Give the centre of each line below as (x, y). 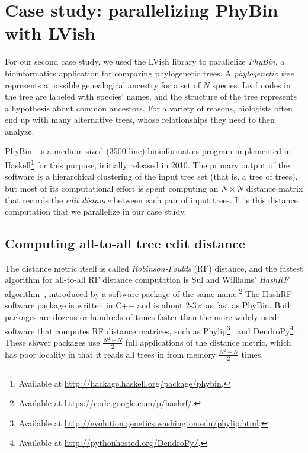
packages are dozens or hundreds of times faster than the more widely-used (141, 316)
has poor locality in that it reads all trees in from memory (110, 354)
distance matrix (275, 188)
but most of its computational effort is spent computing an (112, 188)
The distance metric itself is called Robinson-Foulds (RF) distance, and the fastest (154, 268)
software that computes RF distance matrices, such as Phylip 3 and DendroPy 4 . (153, 330)
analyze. (20, 131)
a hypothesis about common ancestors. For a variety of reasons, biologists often (149, 108)
